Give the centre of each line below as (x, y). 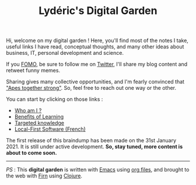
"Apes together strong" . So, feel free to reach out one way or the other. (91, 88)
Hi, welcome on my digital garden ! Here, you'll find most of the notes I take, (97, 41)
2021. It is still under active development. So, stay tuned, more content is (94, 146)
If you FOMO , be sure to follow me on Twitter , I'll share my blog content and (97, 64)
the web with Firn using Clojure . (44, 176)
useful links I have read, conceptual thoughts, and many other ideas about (95, 47)
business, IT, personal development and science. (65, 53)
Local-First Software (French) (50, 129)
